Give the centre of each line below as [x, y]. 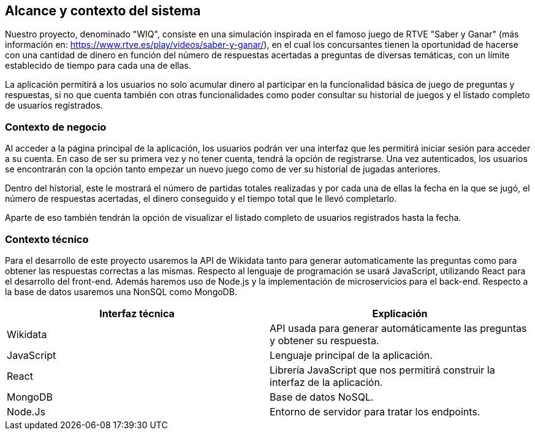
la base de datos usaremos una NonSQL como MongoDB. [121, 291]
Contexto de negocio [56, 127]
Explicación [400, 313]
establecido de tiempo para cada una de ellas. [98, 66]
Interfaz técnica [137, 313]
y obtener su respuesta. [324, 340]
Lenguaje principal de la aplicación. [351, 355]
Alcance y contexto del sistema [103, 11]
